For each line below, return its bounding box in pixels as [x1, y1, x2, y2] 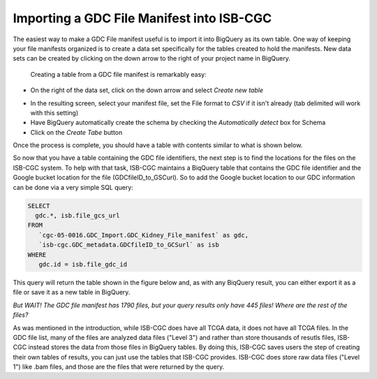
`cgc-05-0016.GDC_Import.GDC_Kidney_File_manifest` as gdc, [38, 231, 249, 239]
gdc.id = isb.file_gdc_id [38, 260, 128, 268]
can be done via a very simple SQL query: [13, 183, 134, 191]
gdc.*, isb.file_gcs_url [35, 211, 120, 219]
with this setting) [30, 108, 79, 117]
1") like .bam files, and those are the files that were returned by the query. [13, 363, 225, 371]
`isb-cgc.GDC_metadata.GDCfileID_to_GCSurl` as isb [38, 241, 219, 249]
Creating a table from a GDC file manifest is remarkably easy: [30, 70, 207, 78]
